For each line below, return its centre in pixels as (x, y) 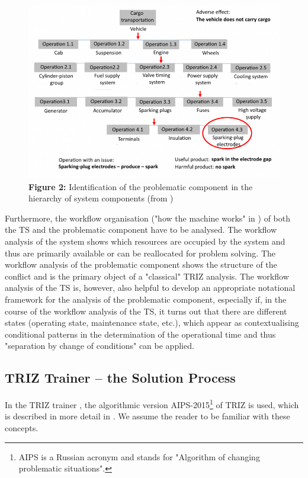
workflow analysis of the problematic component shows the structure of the (141, 264)
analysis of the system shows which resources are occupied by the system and (145, 241)
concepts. (22, 428)
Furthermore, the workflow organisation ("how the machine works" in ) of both (148, 218)
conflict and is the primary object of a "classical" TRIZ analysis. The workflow (147, 276)
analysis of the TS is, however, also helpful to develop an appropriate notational (150, 288)
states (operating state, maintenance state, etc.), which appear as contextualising (152, 323)
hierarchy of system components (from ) (101, 198)
